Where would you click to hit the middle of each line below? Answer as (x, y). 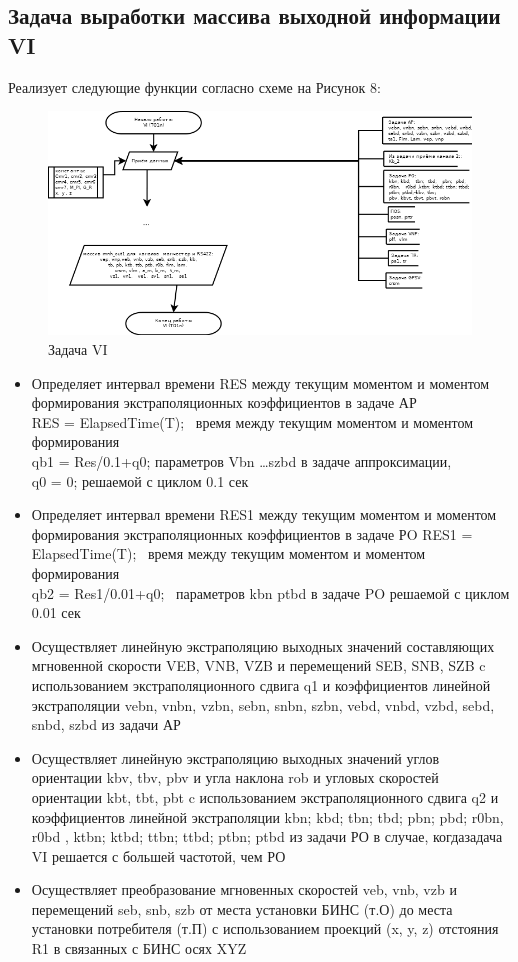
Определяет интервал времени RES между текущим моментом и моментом (260, 382)
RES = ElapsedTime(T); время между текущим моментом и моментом (252, 421)
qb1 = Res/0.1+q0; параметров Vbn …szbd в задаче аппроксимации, (241, 461)
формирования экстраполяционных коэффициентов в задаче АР (224, 402)
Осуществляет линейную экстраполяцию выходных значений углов (235, 757)
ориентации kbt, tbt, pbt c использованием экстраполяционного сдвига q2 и (265, 796)
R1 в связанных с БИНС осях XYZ (139, 948)
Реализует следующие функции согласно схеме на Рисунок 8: (194, 86)
